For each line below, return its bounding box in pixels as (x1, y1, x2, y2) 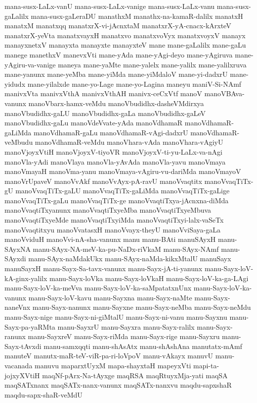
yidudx (4, 78, 26, 89)
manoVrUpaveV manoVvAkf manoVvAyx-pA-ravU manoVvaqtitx (4, 175, 202, 186)
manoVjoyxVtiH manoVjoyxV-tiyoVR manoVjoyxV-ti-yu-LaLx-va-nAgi (4, 146, 222, 157)
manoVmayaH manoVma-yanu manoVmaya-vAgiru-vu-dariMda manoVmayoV (4, 166, 241, 176)
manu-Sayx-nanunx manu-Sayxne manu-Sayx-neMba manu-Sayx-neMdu (32, 302, 251, 312)
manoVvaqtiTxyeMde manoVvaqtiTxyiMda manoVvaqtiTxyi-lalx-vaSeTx (4, 215, 224, 225)
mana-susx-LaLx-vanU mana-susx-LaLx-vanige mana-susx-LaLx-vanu (4, 1, 215, 11)
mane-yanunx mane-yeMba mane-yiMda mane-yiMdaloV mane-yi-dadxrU (4, 69, 228, 79)
